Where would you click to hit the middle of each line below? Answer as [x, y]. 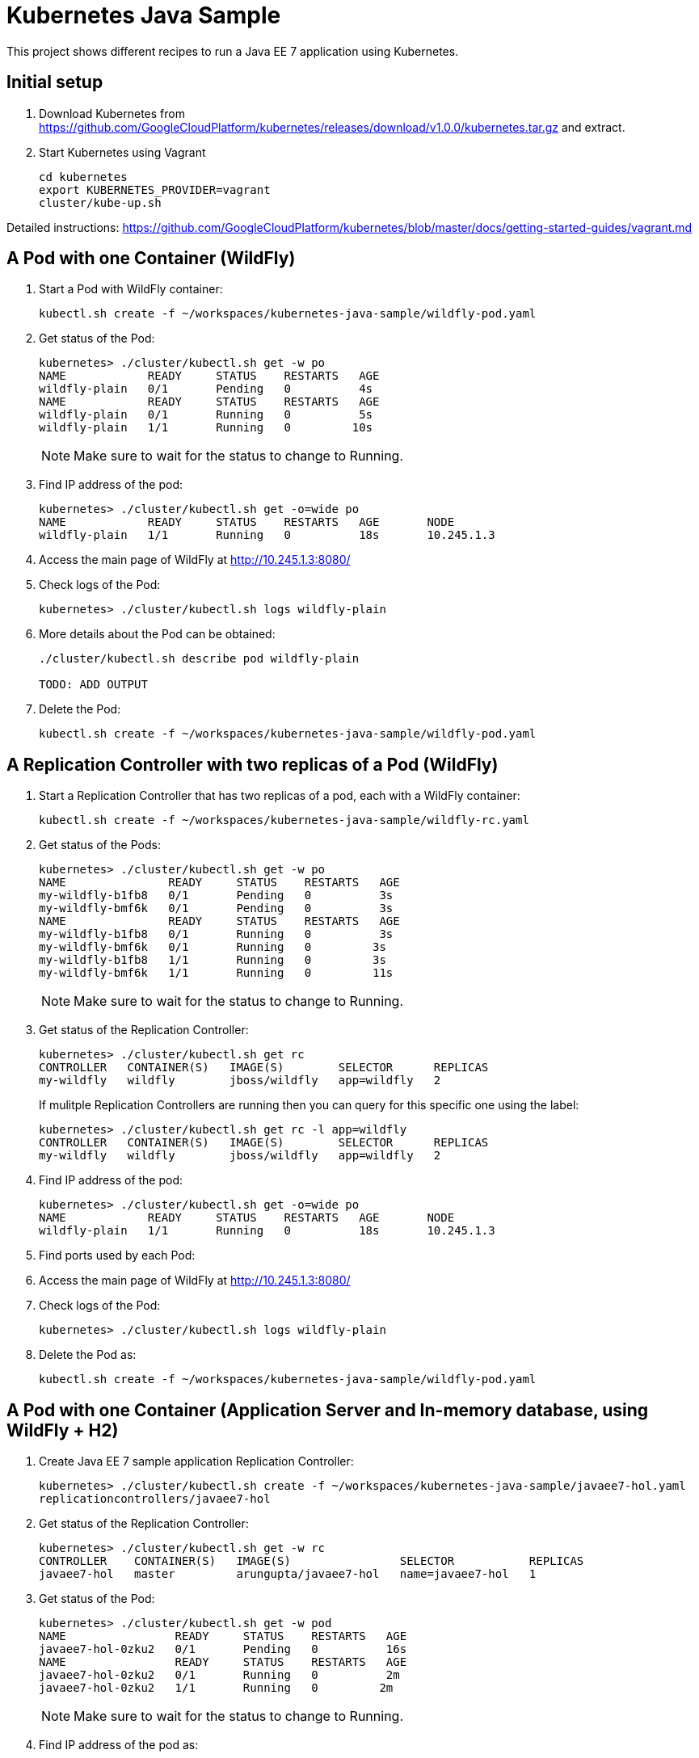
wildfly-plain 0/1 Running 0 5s [206, 415]
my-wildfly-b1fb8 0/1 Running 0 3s [216, 934]
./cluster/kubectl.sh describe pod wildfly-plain [199, 659]
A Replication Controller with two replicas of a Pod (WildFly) [253, 764]
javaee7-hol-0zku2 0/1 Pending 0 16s [223, 1649]
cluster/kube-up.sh [100, 202]
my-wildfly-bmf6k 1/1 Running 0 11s [216, 973]
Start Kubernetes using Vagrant [122, 152]
